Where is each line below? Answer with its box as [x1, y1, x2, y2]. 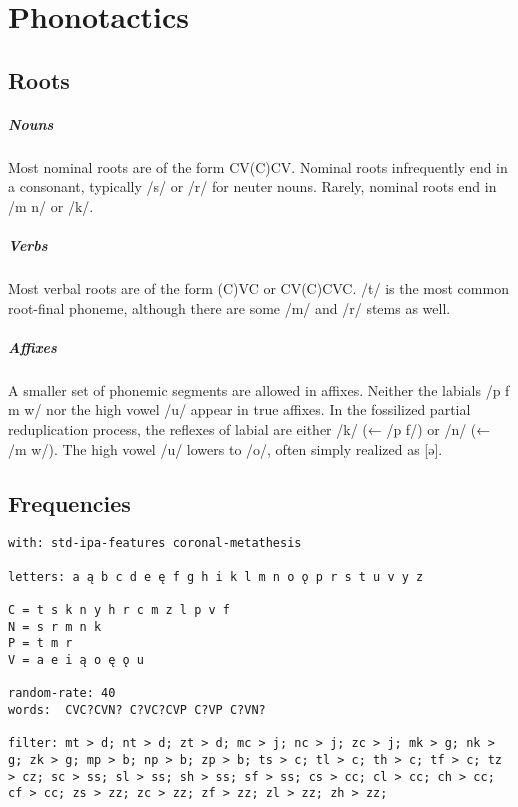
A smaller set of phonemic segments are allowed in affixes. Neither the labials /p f [8, 379, 510, 400]
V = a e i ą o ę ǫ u [8, 652, 145, 667]
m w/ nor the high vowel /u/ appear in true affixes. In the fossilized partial [8, 399, 471, 420]
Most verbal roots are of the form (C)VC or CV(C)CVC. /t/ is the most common [8, 278, 509, 299]
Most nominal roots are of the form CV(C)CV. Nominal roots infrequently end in [8, 156, 508, 177]
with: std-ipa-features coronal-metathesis [8, 536, 302, 551]
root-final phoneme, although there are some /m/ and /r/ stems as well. [8, 297, 451, 318]
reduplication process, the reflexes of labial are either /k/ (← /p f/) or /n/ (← [8, 419, 491, 439]
